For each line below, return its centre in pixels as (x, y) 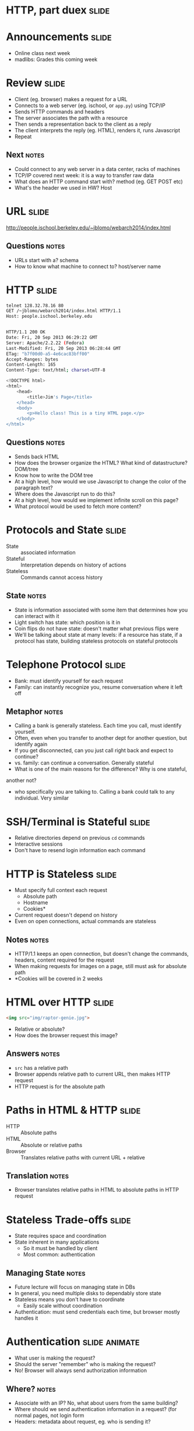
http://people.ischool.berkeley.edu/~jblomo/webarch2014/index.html (88, 227)
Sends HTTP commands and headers (59, 112)
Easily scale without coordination (63, 1306)
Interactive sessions (38, 844)
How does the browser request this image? (66, 1035)
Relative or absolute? (40, 1029)
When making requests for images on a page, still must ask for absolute (100, 966)
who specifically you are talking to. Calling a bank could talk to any (94, 792)
